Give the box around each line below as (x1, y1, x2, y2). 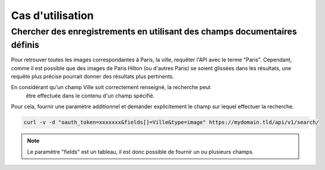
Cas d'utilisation (11, 9, 94, 22)
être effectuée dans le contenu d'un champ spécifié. (26, 92, 155, 99)
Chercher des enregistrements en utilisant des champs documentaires (11, 26, 298, 37)
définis (11, 39, 40, 51)
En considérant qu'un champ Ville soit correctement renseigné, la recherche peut (11, 84, 211, 91)
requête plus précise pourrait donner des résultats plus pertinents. (11, 73, 174, 80)
